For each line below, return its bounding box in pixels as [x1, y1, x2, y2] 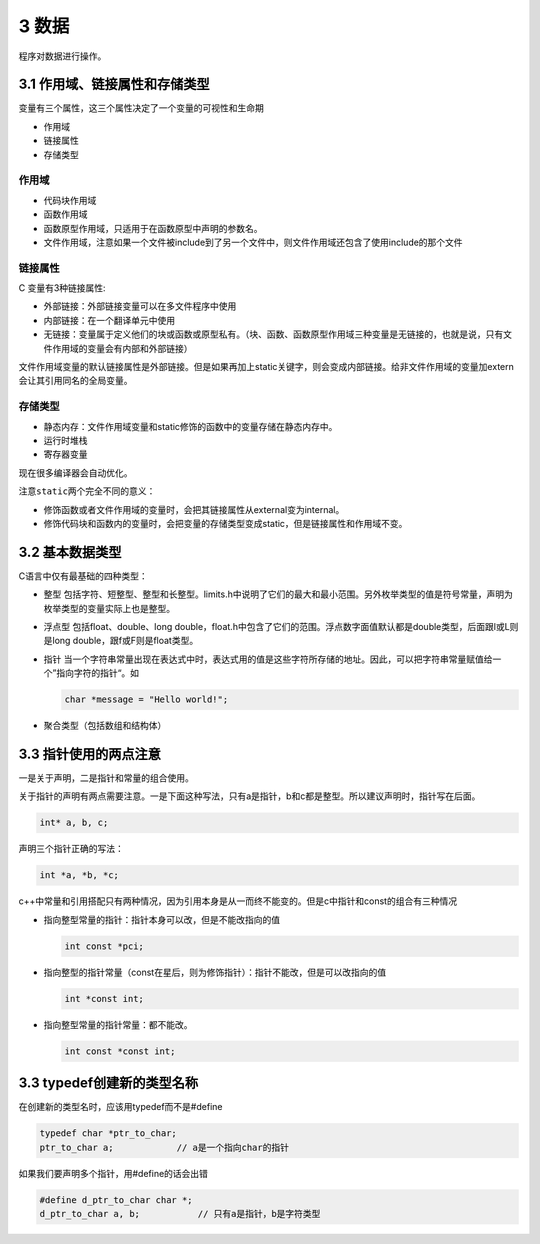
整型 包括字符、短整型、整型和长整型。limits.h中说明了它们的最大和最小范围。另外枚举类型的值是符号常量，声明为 [43, 588, 514, 600]
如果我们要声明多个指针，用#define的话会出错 [18, 1167, 209, 1179]
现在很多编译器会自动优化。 [18, 466, 133, 479]
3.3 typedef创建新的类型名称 [18, 1075, 199, 1092]
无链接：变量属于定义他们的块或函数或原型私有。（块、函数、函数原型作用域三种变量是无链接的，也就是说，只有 [43, 328, 504, 340]
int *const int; [64, 993, 145, 1004]
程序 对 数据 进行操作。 [18, 50, 107, 62]
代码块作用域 [43, 194, 97, 206]
